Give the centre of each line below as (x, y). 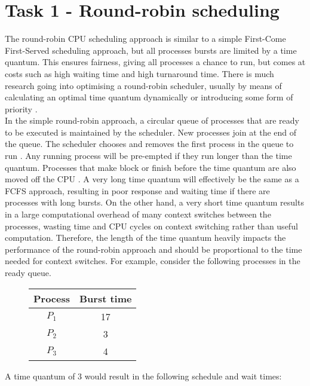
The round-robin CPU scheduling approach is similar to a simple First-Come (145, 39)
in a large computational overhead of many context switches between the (138, 214)
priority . (21, 108)
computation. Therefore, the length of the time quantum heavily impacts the (145, 238)
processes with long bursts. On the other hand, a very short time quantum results (154, 202)
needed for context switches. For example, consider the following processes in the (153, 261)
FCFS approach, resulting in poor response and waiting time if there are (137, 190)
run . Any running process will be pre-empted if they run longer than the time (148, 156)
